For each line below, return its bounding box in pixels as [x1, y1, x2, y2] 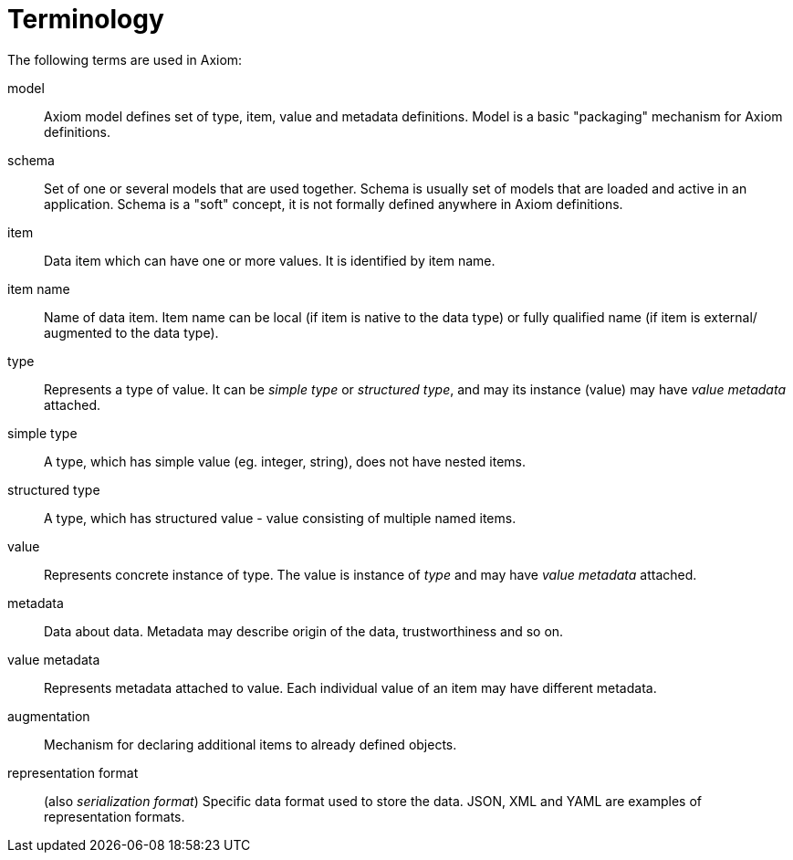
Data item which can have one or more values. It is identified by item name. [44, 252, 496, 268]
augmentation [7, 708, 90, 724]
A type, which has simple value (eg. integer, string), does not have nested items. [44, 453, 527, 469]
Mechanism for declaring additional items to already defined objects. [44, 736, 457, 752]
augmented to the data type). [44, 324, 219, 341]
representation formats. [44, 808, 185, 824]
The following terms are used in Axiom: [7, 51, 243, 68]
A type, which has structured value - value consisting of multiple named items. [44, 509, 516, 526]
